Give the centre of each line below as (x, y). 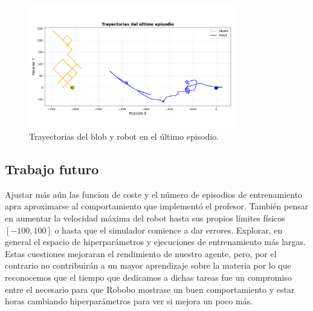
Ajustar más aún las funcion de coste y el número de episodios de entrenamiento (154, 194)
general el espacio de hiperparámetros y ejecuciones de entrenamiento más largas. (155, 242)
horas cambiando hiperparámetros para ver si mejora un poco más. (129, 301)
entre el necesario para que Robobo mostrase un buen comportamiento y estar (150, 289)
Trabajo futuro (52, 169)
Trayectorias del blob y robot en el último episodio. (124, 136)
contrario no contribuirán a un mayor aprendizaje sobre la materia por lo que (148, 265)
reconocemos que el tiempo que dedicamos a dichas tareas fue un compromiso (148, 277)
